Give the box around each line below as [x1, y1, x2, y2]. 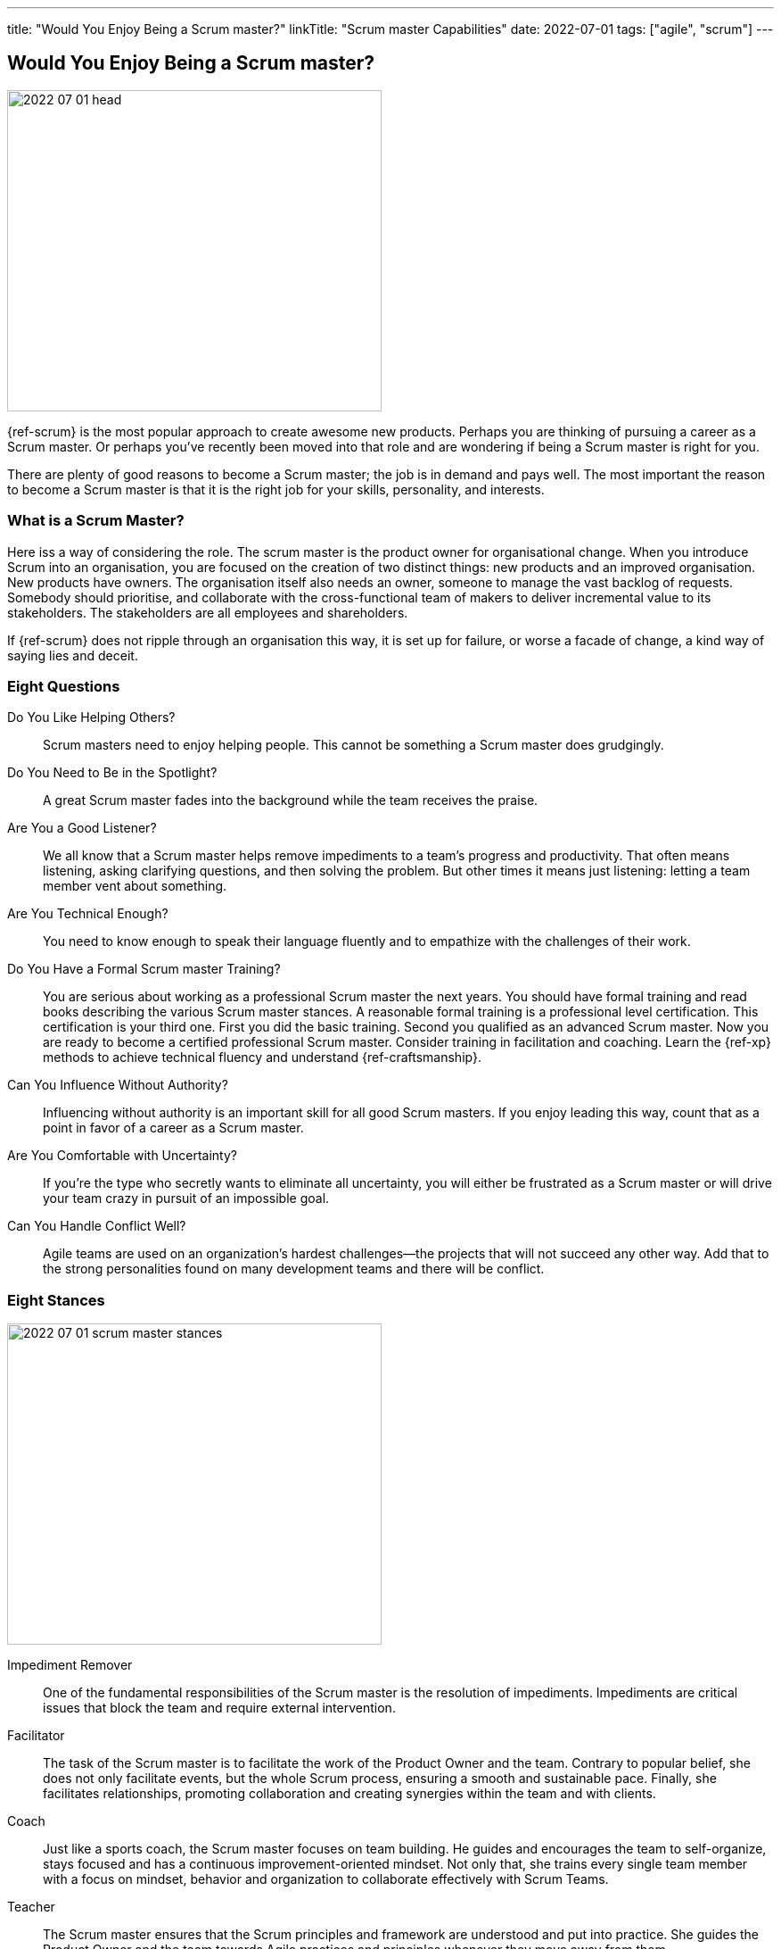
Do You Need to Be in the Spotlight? [7, 765, 218, 781]
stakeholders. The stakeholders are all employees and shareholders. [7, 604, 408, 620]
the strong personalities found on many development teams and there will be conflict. [43, 1261, 545, 1277]
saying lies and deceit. [7, 647, 138, 663]
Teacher [7, 1899, 55, 1915]
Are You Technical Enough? [7, 906, 169, 922]
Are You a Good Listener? [7, 820, 157, 836]
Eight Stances [7, 1290, 105, 1309]
